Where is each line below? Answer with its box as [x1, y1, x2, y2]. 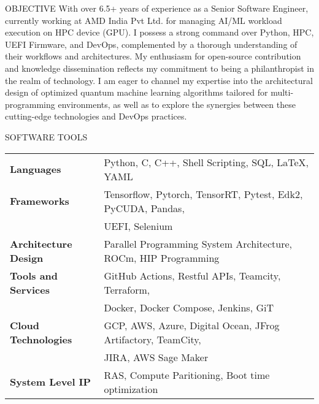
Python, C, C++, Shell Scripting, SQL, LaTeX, [104, 154, 309, 169]
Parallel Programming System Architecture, [104, 236, 292, 251]
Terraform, [104, 282, 150, 297]
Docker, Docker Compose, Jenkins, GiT [104, 300, 274, 314]
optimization [104, 381, 158, 396]
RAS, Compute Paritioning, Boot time [104, 367, 270, 382]
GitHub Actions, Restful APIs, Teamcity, [104, 268, 281, 283]
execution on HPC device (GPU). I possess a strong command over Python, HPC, [5, 26, 314, 39]
